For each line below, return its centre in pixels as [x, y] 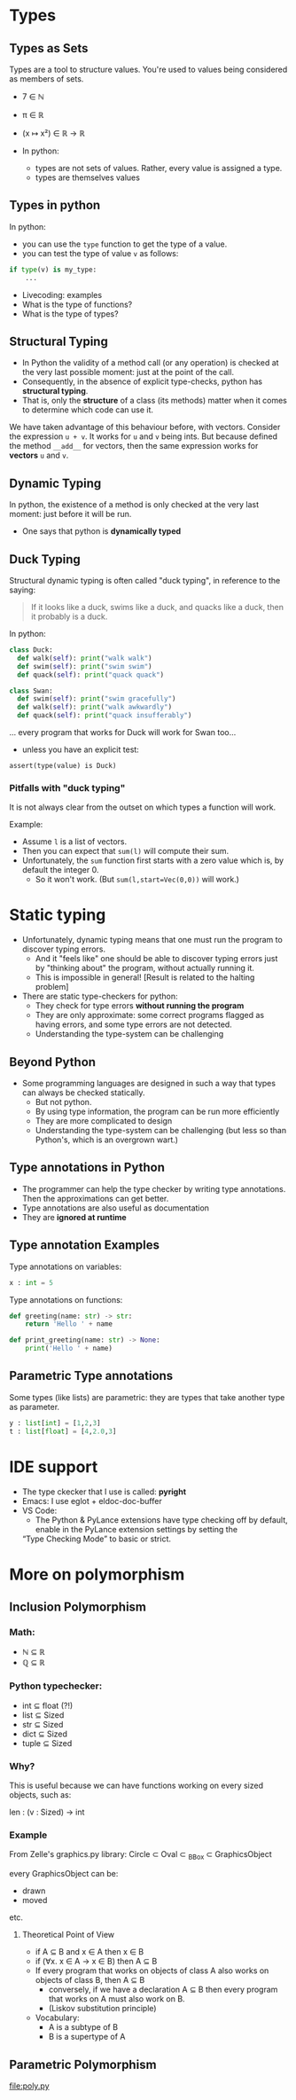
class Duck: [31, 650]
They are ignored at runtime [74, 1217]
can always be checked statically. [83, 1093]
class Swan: [31, 691]
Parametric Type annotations [91, 1376]
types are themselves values [87, 177]
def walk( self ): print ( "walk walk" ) [85, 658]
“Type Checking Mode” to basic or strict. [96, 1539]
